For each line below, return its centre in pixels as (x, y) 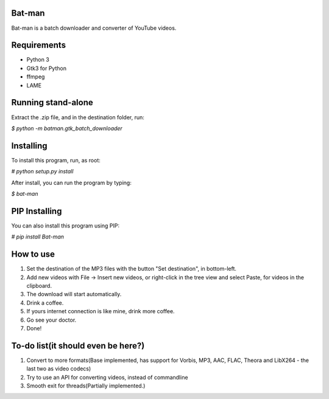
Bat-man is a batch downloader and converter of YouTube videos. (94, 28)
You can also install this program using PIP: (65, 226)
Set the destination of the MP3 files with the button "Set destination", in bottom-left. (132, 269)
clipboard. (39, 285)
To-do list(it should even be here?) (78, 346)
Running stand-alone (52, 102)
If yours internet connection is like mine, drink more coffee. (101, 311)
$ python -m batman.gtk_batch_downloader (67, 128)
